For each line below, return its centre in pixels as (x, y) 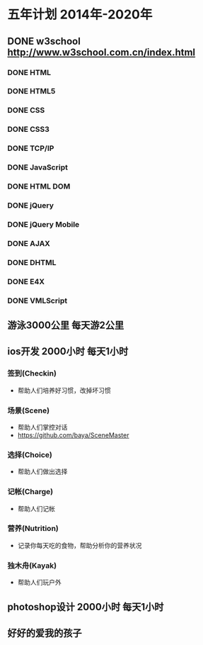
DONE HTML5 (31, 91)
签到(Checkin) (32, 374)
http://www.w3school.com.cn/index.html (101, 52)
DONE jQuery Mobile (43, 224)
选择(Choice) (30, 454)
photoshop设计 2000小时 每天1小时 (86, 607)
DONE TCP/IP (31, 148)
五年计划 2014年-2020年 (80, 15)
